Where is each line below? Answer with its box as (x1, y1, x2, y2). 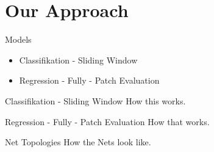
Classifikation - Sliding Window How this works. (5, 94, 186, 107)
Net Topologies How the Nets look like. (5, 136, 151, 148)
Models (5, 33, 32, 46)
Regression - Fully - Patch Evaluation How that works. (5, 115, 210, 128)
